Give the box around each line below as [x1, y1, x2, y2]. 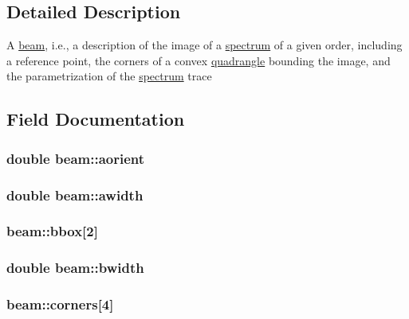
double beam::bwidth [6, 258, 144, 278]
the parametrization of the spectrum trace [6, 68, 212, 84]
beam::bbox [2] [6, 221, 98, 241]
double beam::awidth [6, 185, 144, 204]
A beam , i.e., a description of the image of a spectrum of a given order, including [6, 37, 403, 53]
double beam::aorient [6, 148, 145, 168]
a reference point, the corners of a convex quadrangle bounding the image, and [6, 52, 391, 68]
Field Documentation [6, 107, 185, 131]
